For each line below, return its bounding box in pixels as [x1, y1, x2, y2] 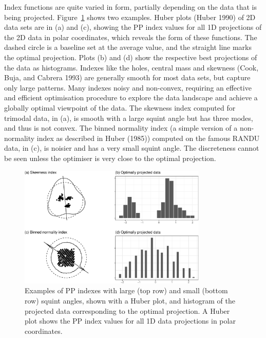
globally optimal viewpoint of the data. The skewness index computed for [4, 102, 236, 113]
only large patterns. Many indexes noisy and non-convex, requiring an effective [4, 82, 252, 93]
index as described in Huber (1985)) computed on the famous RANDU [36, 132, 260, 143]
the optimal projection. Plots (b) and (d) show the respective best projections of [4, 51, 257, 62]
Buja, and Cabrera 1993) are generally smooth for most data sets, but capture [4, 72, 251, 83]
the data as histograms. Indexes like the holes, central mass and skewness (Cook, [4, 62, 259, 73]
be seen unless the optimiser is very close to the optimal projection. [4, 152, 216, 163]
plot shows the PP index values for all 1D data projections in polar [25, 315, 236, 326]
